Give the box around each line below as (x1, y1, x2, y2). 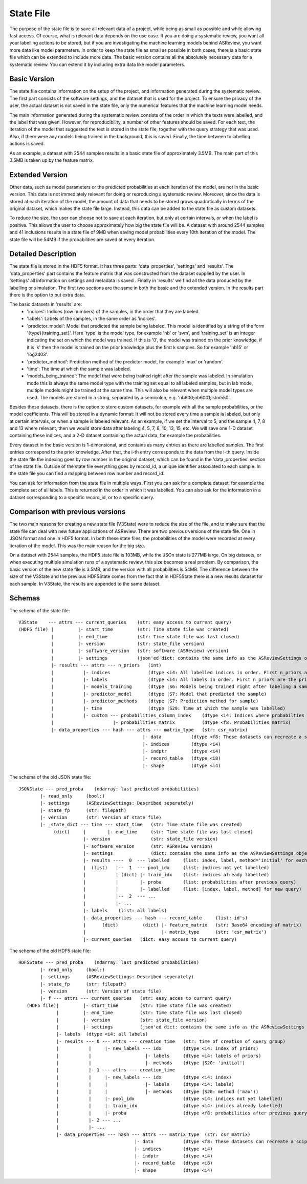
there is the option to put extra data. (9, 292, 85, 298)
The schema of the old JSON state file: (9, 774, 92, 780)
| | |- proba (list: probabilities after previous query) (83, 879, 297, 885)
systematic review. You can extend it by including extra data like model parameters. (9, 61, 185, 68)
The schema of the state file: (9, 607, 70, 614)
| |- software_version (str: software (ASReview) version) (51, 648, 229, 654)
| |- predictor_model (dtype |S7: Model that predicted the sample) (51, 691, 267, 697)
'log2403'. (27, 351, 49, 358)
